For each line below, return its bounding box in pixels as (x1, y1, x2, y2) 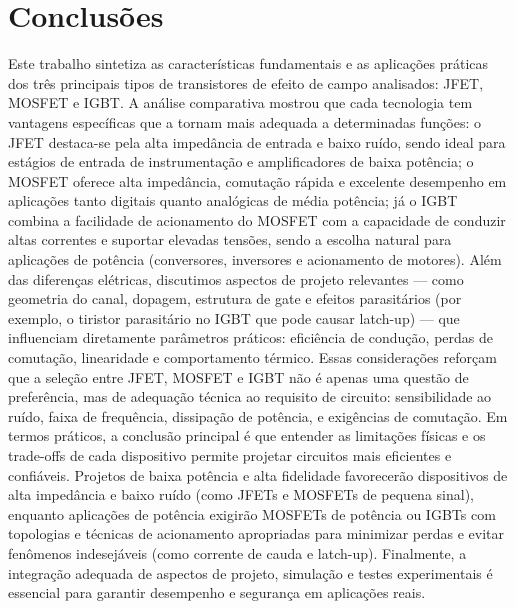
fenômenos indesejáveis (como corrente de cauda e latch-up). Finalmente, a (8, 542, 467, 563)
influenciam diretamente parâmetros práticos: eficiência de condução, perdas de (8, 327, 493, 348)
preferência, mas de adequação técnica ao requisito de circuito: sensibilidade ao (8, 386, 492, 407)
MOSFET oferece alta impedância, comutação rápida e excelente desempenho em (8, 170, 507, 191)
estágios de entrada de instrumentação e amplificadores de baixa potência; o (8, 151, 474, 172)
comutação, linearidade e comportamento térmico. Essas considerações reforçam (8, 347, 497, 368)
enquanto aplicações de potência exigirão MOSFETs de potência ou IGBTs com (8, 503, 496, 524)
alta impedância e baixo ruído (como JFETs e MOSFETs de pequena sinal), (8, 484, 474, 505)
